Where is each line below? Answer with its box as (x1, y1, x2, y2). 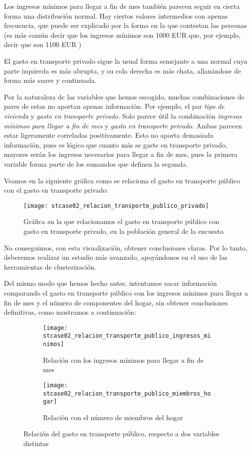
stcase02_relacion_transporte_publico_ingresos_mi (43, 332, 211, 340)
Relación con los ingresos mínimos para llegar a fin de (43, 354, 204, 365)
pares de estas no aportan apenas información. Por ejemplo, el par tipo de (4, 101, 225, 111)
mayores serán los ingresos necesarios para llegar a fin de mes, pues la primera (4, 149, 238, 159)
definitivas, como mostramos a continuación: (4, 307, 136, 317)
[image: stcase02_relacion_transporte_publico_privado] (23, 202, 209, 209)
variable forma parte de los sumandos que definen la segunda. (4, 158, 188, 169)
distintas (23, 438, 49, 448)
